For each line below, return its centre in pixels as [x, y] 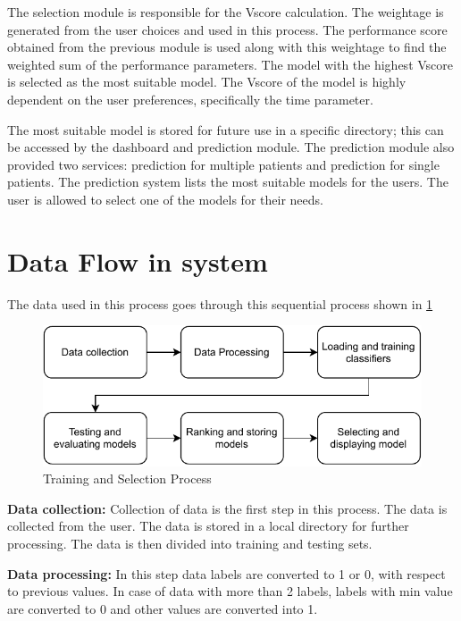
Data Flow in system [138, 260]
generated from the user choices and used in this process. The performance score [227, 29]
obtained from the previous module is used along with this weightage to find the [227, 47]
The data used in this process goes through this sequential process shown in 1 [220, 303]
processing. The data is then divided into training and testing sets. [190, 543]
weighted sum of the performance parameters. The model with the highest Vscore [230, 64]
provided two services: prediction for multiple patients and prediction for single [223, 164]
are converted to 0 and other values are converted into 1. [163, 608]
